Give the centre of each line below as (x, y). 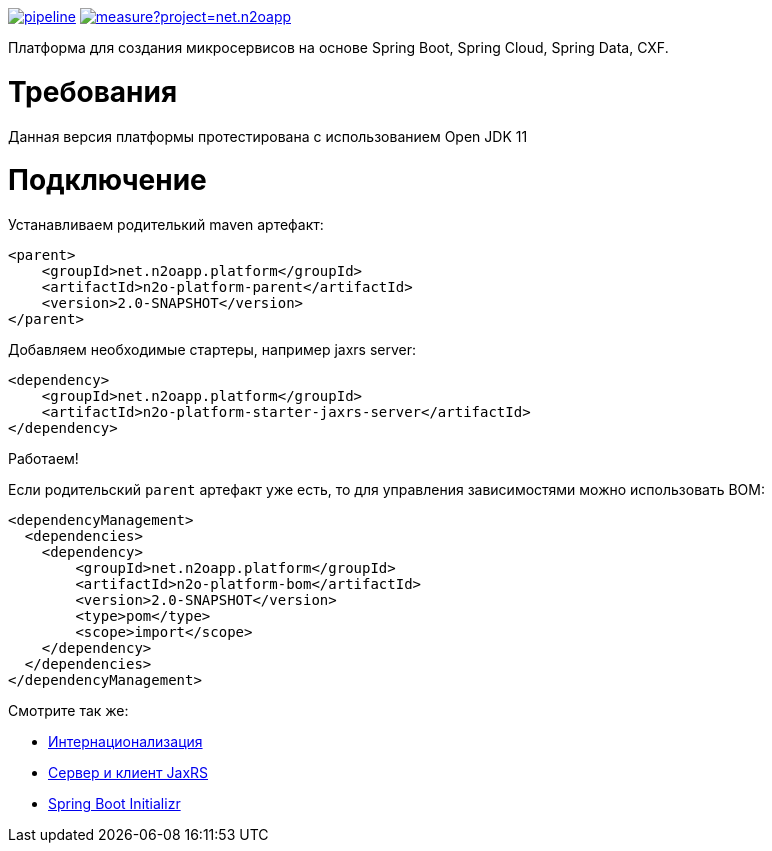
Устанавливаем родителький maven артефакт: (166, 224)
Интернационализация (125, 741)
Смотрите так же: (68, 710)
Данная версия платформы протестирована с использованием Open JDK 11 (268, 136)
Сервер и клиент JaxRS (128, 772)
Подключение (107, 180)
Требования (93, 91)
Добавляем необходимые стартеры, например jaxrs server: (212, 349)
